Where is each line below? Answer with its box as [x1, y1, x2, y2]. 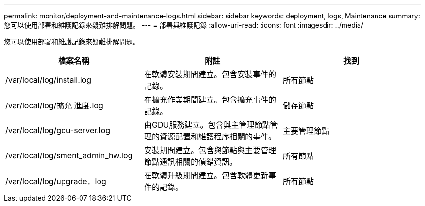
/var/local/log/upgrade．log [5, 176, 106, 186]
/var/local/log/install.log [5, 75, 92, 85]
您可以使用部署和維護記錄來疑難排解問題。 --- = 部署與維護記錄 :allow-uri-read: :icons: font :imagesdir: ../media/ [4, 21, 364, 29]
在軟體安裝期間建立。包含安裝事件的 [144, 69, 276, 79]
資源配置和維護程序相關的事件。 [159, 132, 276, 141]
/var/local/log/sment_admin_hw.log [5, 151, 133, 160]
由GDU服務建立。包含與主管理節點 [144, 120, 270, 130]
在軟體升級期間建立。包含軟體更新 [144, 171, 268, 180]
